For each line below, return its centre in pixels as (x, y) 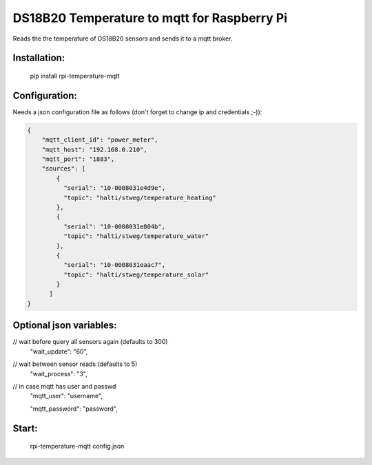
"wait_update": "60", (59, 352)
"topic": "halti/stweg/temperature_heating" (139, 197)
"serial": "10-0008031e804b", (114, 226)
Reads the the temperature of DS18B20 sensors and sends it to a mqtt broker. (123, 39)
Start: (25, 428)
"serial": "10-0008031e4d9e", (114, 188)
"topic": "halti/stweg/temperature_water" (136, 236)
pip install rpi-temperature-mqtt (75, 76)
